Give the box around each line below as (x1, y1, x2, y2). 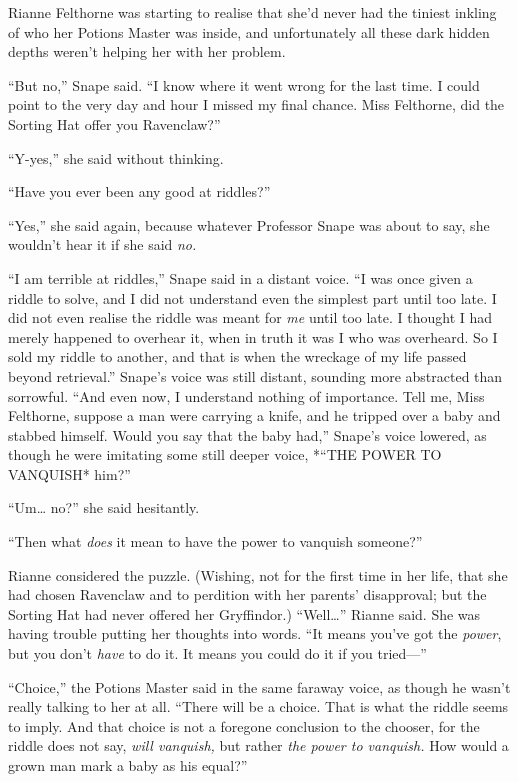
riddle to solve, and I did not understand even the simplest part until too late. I (8, 287, 497, 308)
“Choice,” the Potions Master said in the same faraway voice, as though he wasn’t (8, 676, 511, 697)
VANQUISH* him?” (8, 463, 131, 484)
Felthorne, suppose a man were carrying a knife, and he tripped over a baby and (8, 405, 501, 426)
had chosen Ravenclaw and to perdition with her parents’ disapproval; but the (8, 584, 487, 605)
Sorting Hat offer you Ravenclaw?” (8, 113, 221, 134)
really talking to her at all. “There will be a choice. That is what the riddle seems (8, 696, 509, 717)
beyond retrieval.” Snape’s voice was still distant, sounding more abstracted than (8, 365, 503, 386)
